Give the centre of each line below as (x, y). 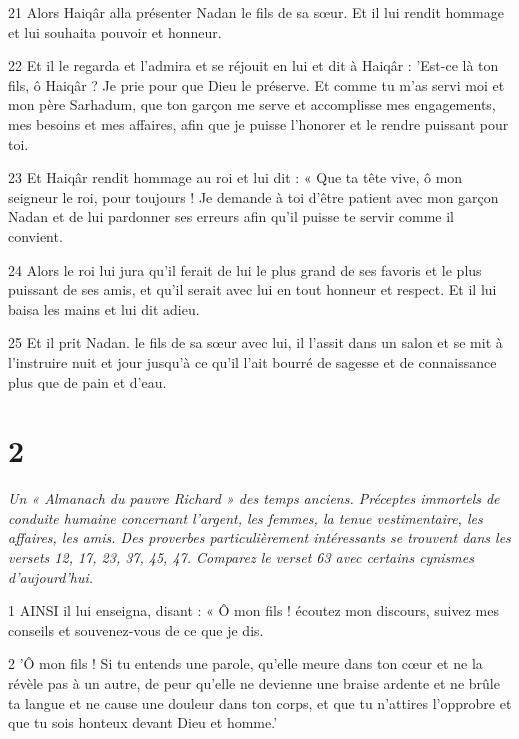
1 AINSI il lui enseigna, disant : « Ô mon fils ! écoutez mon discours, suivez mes (253, 610)
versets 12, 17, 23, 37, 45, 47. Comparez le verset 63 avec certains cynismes (241, 557)
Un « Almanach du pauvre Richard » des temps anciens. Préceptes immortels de (254, 498)
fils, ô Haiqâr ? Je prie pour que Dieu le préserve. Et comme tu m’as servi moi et (256, 84)
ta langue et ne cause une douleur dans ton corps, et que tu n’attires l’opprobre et (260, 702)
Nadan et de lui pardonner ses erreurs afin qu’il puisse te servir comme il (231, 216)
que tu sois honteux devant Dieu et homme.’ (143, 722)
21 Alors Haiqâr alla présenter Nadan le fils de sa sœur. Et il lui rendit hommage (256, 12)
